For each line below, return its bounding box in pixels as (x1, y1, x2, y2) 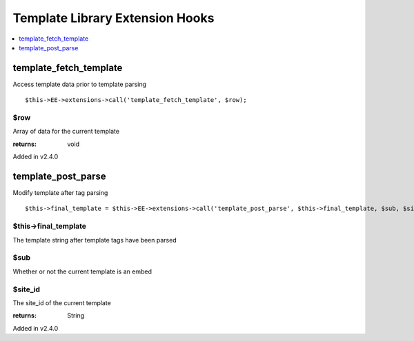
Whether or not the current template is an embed (12, 267, 152, 276)
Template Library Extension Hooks (12, 10, 215, 25)
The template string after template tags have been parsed (12, 236, 177, 244)
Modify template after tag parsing (12, 189, 108, 197)
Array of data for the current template (12, 127, 120, 136)
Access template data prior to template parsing (12, 80, 147, 88)
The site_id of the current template (12, 298, 112, 307)
